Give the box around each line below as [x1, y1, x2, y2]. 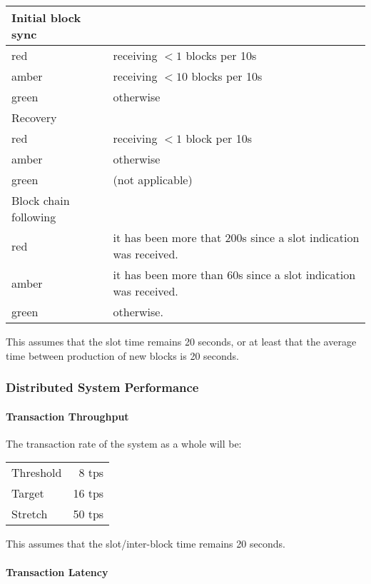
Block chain [11, 192, 70, 208]
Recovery [11, 109, 57, 126]
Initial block [11, 9, 81, 26]
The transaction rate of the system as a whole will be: [6, 436, 242, 450]
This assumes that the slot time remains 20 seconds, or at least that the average [6, 334, 357, 348]
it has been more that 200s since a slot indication [113, 229, 360, 246]
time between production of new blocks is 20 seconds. [6, 348, 239, 363]
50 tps [73, 505, 104, 523]
